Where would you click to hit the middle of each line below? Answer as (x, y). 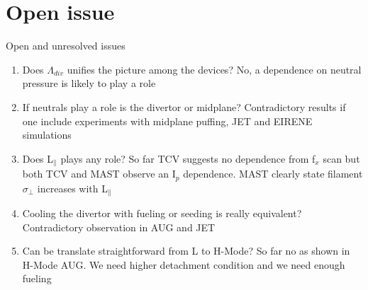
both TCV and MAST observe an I (99, 174)
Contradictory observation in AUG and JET (119, 227)
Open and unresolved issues (66, 46)
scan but (341, 158)
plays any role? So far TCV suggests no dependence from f (188, 158)
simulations (47, 135)
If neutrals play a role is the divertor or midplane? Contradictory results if (184, 106)
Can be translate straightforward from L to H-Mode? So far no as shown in (186, 251)
